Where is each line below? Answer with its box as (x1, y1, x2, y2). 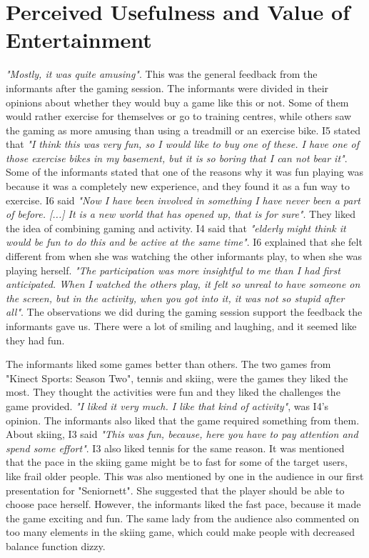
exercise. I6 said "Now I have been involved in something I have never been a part (6, 192, 361, 207)
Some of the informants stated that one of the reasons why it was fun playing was (6, 164, 364, 179)
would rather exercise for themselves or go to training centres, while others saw (6, 109, 352, 124)
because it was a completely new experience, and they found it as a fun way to (6, 179, 350, 194)
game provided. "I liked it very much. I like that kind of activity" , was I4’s (6, 398, 329, 413)
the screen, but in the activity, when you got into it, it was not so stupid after (6, 290, 345, 305)
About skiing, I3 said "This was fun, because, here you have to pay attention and (6, 427, 358, 442)
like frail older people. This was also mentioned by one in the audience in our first (6, 468, 364, 483)
